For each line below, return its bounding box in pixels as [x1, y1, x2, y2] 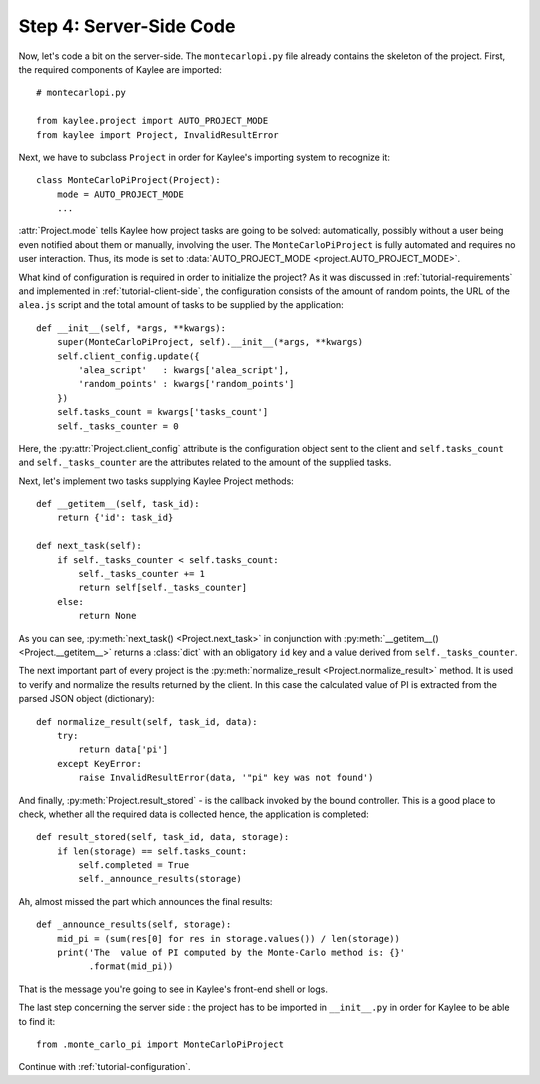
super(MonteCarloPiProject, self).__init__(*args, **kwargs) [56, 336, 364, 348]
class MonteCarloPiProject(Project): [36, 175, 222, 186]
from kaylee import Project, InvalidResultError [36, 129, 279, 140]
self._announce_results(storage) [78, 873, 242, 885]
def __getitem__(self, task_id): [36, 498, 200, 510]
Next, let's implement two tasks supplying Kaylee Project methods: [18, 475, 294, 487]
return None [78, 610, 137, 622]
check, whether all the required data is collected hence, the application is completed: [18, 808, 369, 820]
